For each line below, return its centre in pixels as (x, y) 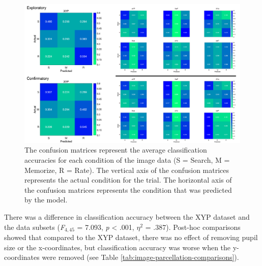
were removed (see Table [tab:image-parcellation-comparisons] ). (140, 257)
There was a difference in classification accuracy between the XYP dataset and (127, 217)
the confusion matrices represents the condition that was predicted (128, 189)
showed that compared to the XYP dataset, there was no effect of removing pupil (131, 237)
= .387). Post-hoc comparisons (193, 227)
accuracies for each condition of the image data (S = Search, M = (127, 160)
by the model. (46, 200)
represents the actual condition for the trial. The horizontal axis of (128, 180)
